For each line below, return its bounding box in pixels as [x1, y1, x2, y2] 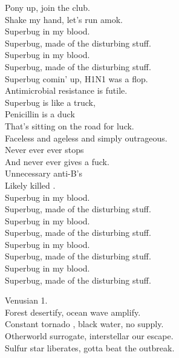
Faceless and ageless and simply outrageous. [5, 131, 168, 144]
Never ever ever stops [5, 143, 84, 156]
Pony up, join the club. [5, 1, 91, 13]
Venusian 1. [5, 294, 48, 307]
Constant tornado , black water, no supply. [5, 317, 164, 330]
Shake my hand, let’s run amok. [5, 13, 123, 25]
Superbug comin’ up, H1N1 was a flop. [5, 72, 148, 85]
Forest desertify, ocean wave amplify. [5, 305, 141, 318]
